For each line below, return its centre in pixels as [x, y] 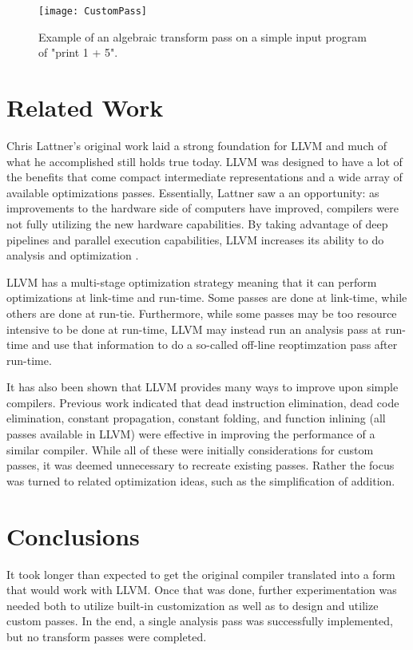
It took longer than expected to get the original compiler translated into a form [201, 574]
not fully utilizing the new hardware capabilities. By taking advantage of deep [197, 223]
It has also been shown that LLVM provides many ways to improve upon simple [203, 387]
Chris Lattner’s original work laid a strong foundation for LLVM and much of [197, 145]
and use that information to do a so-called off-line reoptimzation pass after [214, 345]
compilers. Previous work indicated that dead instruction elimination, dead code [203, 402]
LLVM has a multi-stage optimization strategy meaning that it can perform [192, 281]
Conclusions [73, 535]
